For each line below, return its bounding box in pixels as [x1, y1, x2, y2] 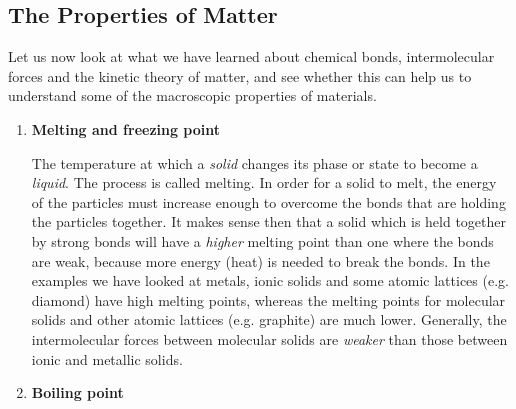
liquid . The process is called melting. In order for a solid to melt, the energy [31, 172, 497, 193]
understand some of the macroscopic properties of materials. [8, 85, 377, 106]
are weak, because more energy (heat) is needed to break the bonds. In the [31, 250, 490, 271]
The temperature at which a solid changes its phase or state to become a [31, 152, 478, 173]
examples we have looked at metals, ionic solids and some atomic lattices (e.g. [31, 270, 509, 291]
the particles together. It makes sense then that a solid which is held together [31, 211, 506, 232]
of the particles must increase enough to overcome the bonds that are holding [31, 191, 506, 212]
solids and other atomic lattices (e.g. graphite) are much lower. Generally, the [31, 309, 507, 330]
